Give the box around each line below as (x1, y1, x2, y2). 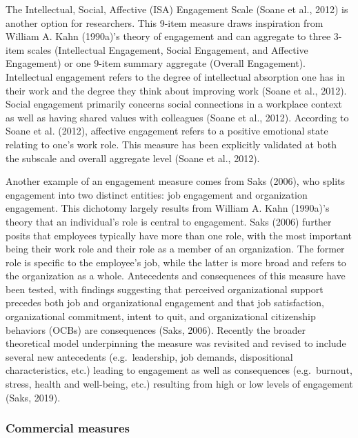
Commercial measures (6, 419, 130, 437)
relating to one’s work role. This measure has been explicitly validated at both (6, 137, 337, 151)
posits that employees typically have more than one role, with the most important (6, 228, 352, 242)
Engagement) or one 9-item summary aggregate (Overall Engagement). (6, 56, 306, 70)
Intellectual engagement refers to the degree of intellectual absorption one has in (6, 69, 345, 83)
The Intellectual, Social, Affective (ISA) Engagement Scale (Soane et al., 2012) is (6, 2, 348, 16)
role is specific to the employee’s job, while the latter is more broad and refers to (6, 255, 346, 269)
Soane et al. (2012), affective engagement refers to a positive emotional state (6, 123, 328, 138)
